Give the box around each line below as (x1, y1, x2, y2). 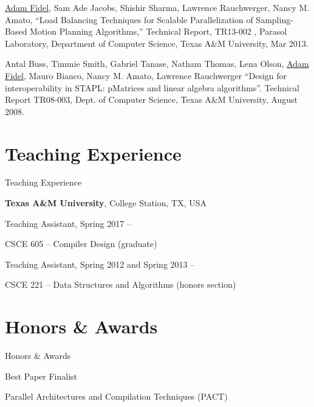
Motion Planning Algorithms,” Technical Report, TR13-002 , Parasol (30, 25, 287, 38)
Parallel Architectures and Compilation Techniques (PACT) (5, 390, 228, 403)
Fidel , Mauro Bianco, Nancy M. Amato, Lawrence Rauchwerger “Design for (5, 69, 287, 82)
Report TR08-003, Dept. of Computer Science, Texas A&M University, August (5, 93, 298, 106)
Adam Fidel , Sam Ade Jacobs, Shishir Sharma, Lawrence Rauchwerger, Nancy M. (5, 1, 310, 13)
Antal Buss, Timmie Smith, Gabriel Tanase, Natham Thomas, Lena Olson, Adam (5, 57, 309, 70)
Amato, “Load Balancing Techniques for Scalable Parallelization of (5, 13, 253, 26)
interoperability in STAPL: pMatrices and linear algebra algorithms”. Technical (5, 81, 299, 94)
